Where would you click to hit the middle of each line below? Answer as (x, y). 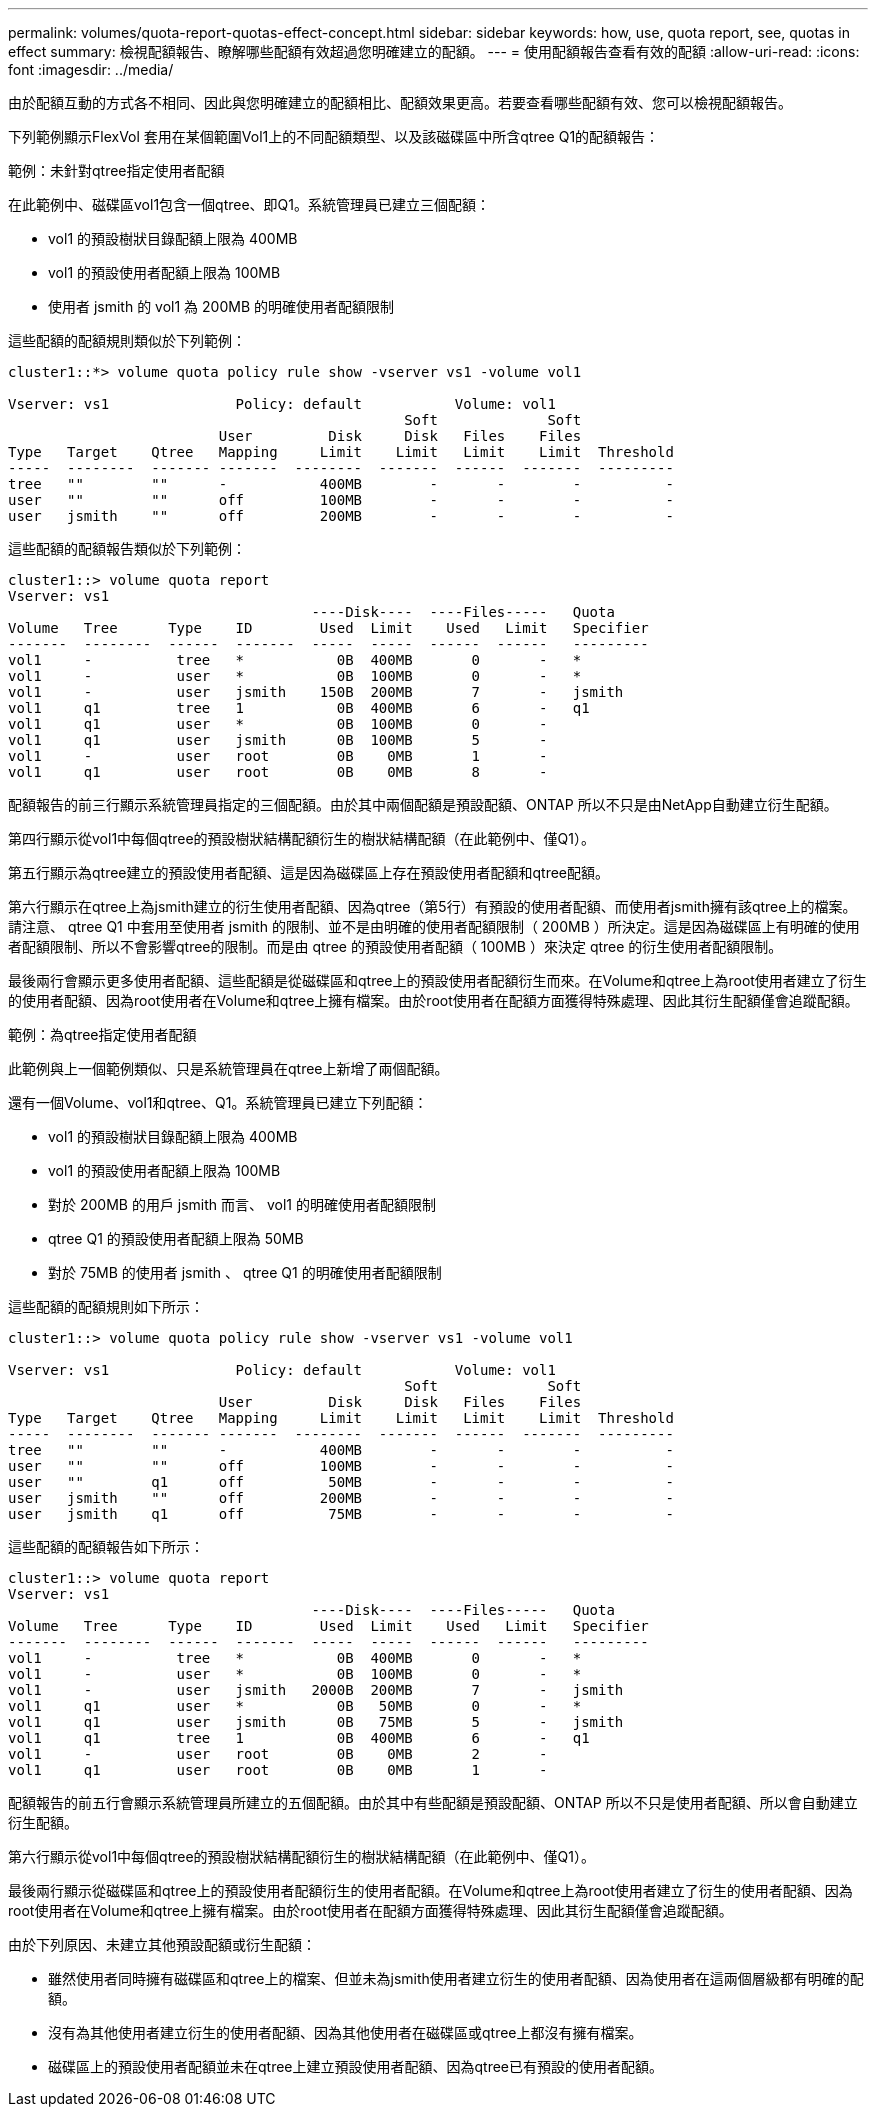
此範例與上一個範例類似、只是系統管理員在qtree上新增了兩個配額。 (228, 1068)
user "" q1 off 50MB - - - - (341, 1482)
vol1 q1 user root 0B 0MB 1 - (278, 1770)
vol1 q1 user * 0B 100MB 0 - (278, 724)
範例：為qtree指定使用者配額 (102, 1034)
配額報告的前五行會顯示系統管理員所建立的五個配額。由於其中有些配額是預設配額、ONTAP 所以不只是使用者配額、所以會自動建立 (433, 1802)
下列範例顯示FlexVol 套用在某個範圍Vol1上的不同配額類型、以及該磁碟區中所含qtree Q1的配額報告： (334, 136)
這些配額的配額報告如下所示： (106, 1546)
